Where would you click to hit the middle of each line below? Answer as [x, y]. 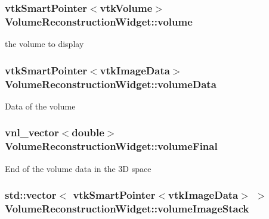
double [88, 132]
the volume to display [44, 44]
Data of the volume [40, 106]
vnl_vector [32, 132]
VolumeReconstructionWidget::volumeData [111, 84]
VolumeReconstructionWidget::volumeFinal [111, 146]
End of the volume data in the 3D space [78, 168]
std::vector [31, 195]
